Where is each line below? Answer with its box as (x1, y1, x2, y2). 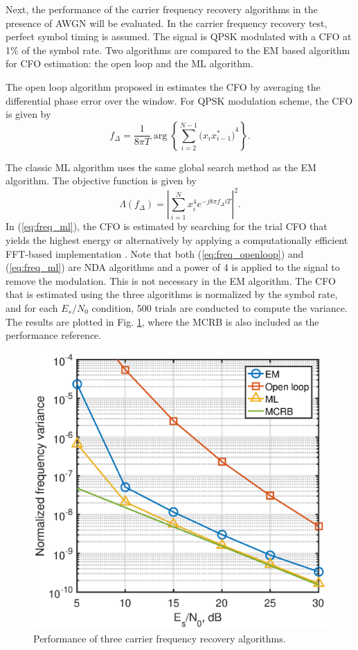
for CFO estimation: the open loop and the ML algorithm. (6, 56, 253, 71)
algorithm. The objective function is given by (6, 173, 197, 188)
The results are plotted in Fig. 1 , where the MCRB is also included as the (6, 314, 319, 328)
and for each (6, 301, 58, 315)
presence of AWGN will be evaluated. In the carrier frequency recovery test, (6, 15, 328, 30)
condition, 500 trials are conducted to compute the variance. (91, 301, 348, 315)
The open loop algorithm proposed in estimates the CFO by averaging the (6, 79, 321, 94)
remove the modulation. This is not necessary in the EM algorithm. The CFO (6, 273, 336, 288)
